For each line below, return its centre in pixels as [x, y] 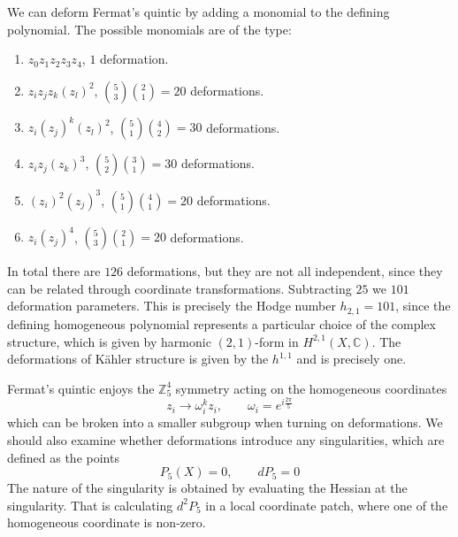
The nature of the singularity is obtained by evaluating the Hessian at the [207, 488]
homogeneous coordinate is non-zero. [107, 522]
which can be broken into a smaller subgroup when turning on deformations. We [225, 422]
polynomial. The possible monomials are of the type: [149, 29]
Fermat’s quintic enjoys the [81, 388]
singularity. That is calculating [90, 505]
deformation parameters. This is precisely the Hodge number [172, 306]
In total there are [54, 271]
